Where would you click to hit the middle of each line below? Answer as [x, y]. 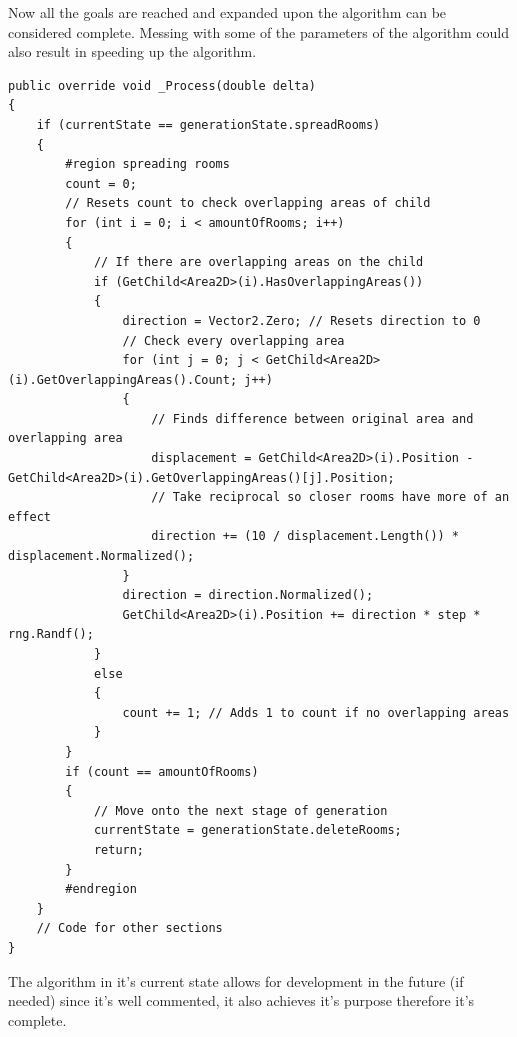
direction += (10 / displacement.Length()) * [305, 536]
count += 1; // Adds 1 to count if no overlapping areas [316, 712]
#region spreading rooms [147, 164]
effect [29, 516]
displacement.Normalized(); [101, 556]
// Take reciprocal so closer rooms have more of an [330, 497]
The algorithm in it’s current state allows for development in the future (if [236, 980]
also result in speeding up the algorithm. [132, 51]
